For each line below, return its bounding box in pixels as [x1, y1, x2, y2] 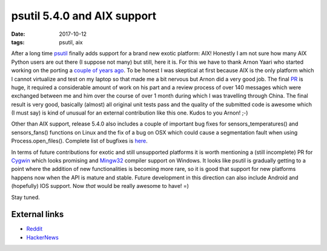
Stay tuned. [11, 193, 40, 201]
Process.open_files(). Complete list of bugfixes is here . [11, 137, 148, 145]
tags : [11, 38, 25, 45]
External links [11, 209, 64, 219]
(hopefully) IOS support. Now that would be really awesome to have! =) [11, 182, 189, 190]
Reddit [26, 225, 43, 233]
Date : [11, 30, 25, 38]
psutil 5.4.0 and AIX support [11, 9, 157, 22]
